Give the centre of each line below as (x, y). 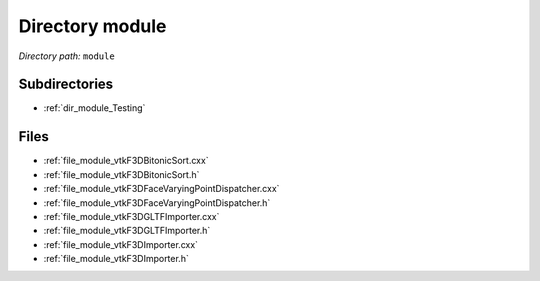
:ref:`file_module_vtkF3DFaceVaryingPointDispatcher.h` (157, 202)
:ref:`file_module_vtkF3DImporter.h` (116, 259)
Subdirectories (66, 84)
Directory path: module (66, 56)
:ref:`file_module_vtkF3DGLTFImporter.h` (127, 231)
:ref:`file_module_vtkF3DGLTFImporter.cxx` (131, 216)
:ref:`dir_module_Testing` (94, 108)
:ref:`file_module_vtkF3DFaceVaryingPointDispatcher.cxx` (161, 189)
